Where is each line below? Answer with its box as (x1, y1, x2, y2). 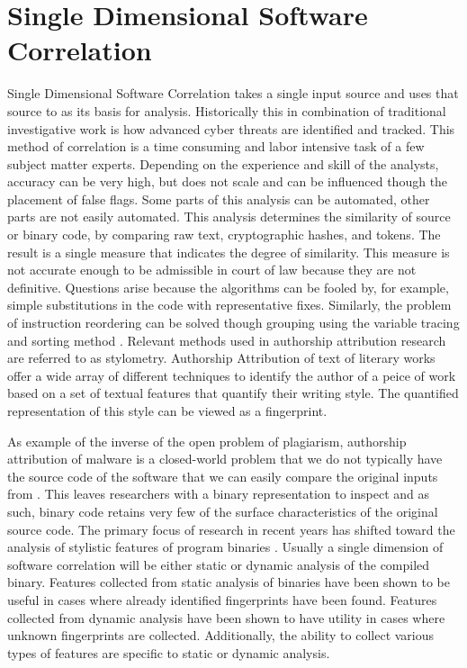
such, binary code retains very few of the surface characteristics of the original (7, 501, 438, 520)
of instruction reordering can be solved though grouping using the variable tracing (7, 313, 460, 332)
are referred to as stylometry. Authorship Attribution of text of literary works (7, 348, 436, 367)
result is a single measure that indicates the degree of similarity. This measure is (7, 242, 450, 261)
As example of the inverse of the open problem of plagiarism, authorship (7, 431, 407, 450)
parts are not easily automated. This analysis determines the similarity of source (7, 207, 451, 226)
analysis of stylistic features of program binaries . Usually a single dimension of (7, 537, 444, 556)
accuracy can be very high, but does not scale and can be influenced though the (7, 172, 448, 191)
